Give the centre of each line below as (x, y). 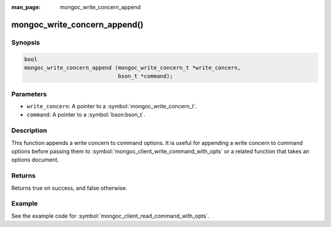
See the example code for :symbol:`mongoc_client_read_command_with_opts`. (110, 216)
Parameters (29, 94)
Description (29, 130)
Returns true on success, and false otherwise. (69, 188)
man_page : (26, 7)
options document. (35, 160)
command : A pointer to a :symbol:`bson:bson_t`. (86, 115)
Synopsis (25, 42)
